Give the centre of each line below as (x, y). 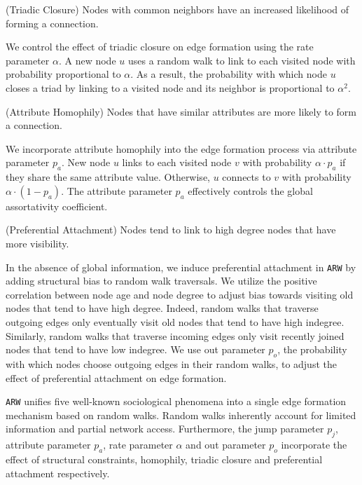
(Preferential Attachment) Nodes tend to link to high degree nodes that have (171, 230)
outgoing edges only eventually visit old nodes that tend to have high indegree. (175, 321)
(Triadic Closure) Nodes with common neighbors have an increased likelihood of (177, 9)
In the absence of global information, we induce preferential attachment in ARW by (181, 267)
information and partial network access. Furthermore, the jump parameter (165, 429)
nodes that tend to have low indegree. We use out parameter (135, 349)
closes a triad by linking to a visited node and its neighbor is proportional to (170, 87)
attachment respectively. (58, 473)
